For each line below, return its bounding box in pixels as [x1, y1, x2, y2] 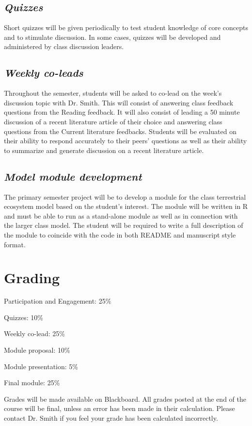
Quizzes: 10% [4, 312, 43, 322]
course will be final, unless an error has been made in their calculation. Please [4, 403, 235, 413]
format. [4, 239, 26, 249]
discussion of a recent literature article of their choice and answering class [4, 116, 222, 126]
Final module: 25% [4, 377, 60, 388]
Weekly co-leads [4, 65, 83, 80]
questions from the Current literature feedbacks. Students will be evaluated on [4, 126, 237, 136]
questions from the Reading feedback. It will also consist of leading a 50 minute [4, 107, 240, 117]
